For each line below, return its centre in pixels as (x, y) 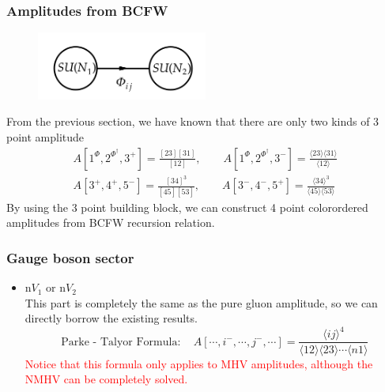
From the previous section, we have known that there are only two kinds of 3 (193, 121)
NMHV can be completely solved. (106, 379)
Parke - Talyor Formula (119, 342)
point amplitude (45, 136)
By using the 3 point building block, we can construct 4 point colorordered (187, 207)
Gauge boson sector (70, 257)
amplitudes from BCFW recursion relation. (111, 222)
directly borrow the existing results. (111, 318)
